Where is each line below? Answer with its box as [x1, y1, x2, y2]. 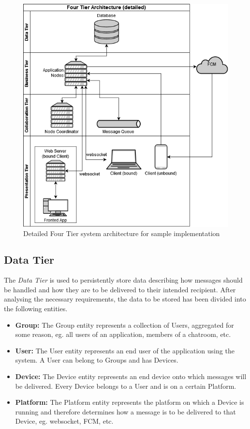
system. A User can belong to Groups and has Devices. [15, 355, 178, 365]
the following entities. [4, 303, 68, 313]
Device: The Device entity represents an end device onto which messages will [15, 371, 247, 381]
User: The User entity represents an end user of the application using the [15, 345, 235, 355]
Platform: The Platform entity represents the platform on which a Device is [15, 397, 244, 407]
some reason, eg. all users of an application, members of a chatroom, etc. [15, 329, 231, 339]
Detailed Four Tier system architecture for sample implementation [23, 228, 220, 238]
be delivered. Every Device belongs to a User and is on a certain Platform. [15, 381, 236, 391]
